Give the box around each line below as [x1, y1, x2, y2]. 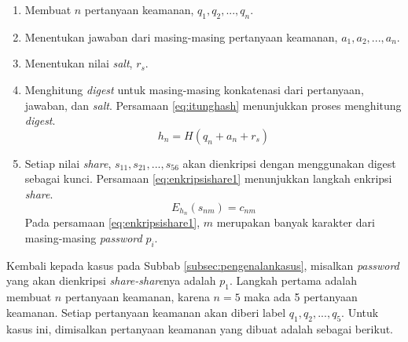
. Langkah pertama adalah [229, 272, 357, 289]
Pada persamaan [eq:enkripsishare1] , [24, 214, 200, 231]
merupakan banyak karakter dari [216, 214, 375, 231]
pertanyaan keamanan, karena [64, 289, 210, 305]
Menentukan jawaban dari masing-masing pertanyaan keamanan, [24, 28, 338, 45]
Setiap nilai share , [24, 155, 112, 171]
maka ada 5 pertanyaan [244, 289, 358, 305]
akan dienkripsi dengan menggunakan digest [182, 155, 396, 171]
